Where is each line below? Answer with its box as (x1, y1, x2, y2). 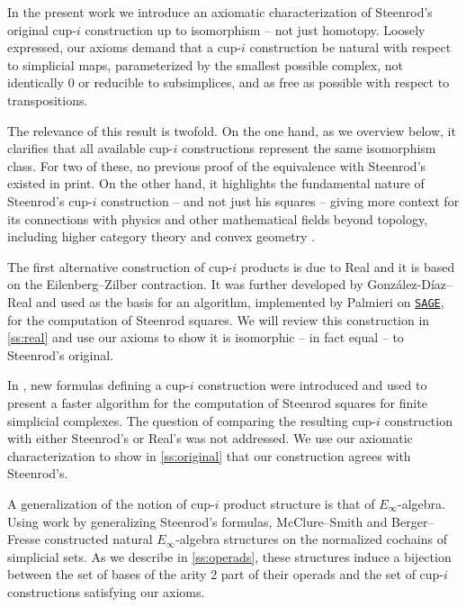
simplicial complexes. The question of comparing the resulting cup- (7, 411, 376, 430)
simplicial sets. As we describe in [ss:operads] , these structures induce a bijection (7, 547, 452, 566)
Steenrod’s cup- (7, 191, 93, 210)
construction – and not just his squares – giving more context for (101, 191, 460, 210)
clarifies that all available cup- (7, 139, 174, 158)
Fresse (7, 530, 40, 548)
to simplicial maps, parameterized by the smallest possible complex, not (7, 55, 403, 74)
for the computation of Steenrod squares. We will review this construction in (7, 310, 430, 329)
